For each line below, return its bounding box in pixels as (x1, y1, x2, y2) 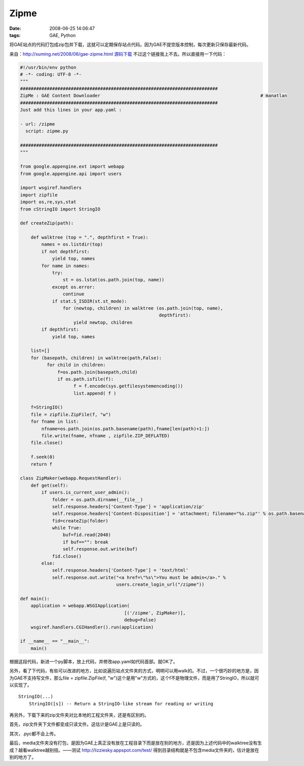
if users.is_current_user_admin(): (41, 490, 130, 496)
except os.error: (52, 284, 95, 290)
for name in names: (41, 263, 90, 268)
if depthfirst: (41, 327, 80, 333)
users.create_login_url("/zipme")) (116, 582, 205, 587)
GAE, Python (49, 32, 76, 38)
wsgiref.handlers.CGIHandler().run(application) (30, 624, 154, 630)
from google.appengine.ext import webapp (20, 164, 125, 170)
